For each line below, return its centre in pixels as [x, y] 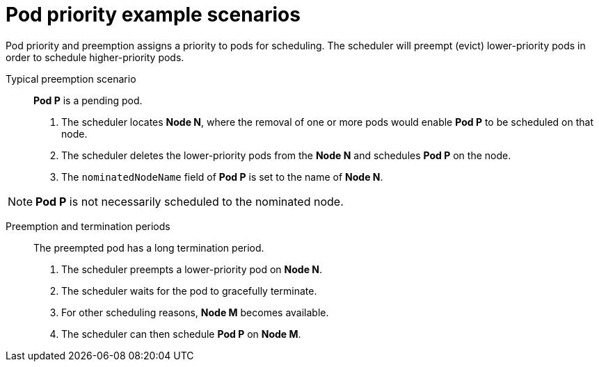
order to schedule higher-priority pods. [95, 57]
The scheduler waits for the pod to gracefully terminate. [189, 291]
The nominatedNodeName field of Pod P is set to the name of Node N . [222, 177]
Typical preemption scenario [71, 79]
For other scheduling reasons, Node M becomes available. [195, 312]
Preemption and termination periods [88, 226]
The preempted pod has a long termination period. [149, 247]
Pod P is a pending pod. [88, 100]
